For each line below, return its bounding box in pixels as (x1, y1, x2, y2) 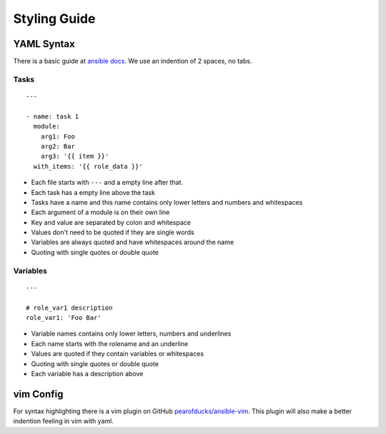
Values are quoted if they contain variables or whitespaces (31, 350, 204, 358)
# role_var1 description (26, 303, 113, 312)
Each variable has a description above (31, 369, 144, 378)
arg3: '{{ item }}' (40, 152, 109, 161)
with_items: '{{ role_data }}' (33, 162, 143, 171)
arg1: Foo (40, 132, 75, 141)
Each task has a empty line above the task (31, 188, 155, 196)
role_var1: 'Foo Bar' (26, 314, 102, 321)
